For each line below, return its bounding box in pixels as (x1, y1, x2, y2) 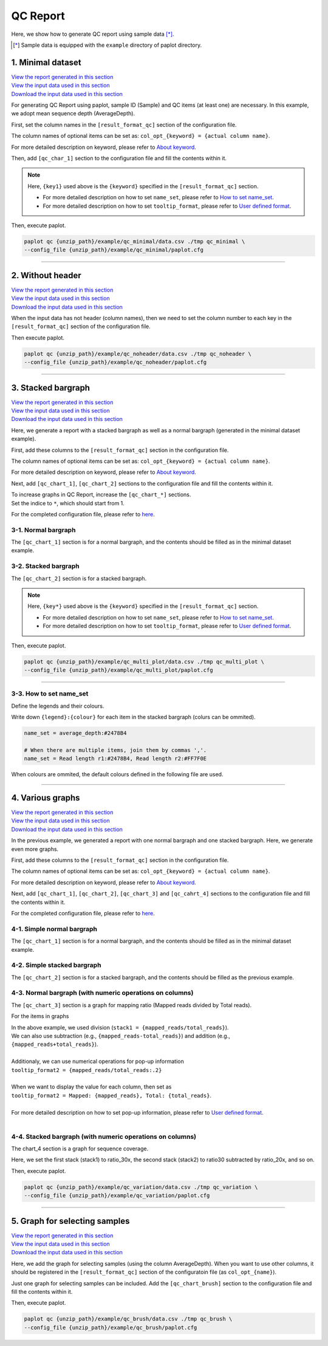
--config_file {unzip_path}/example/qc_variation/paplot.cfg (24, 1192, 210, 1199)
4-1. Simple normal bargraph (11, 924, 97, 933)
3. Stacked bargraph (11, 383, 91, 393)
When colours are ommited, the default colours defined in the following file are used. (11, 771, 224, 778)
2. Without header (11, 270, 81, 281)
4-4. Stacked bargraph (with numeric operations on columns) (11, 1132, 197, 1141)
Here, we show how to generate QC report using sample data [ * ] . (11, 30, 174, 38)
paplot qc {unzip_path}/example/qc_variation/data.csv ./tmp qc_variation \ (24, 1183, 258, 1191)
